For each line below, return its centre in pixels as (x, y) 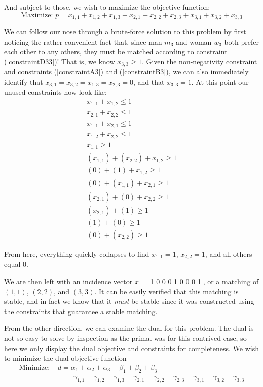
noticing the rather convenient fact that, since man (83, 41)
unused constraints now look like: (55, 92)
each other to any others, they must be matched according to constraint (116, 51)
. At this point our (220, 81)
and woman (194, 41)
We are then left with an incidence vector (68, 281)
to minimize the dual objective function (65, 358)
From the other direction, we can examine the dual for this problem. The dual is (129, 328)
